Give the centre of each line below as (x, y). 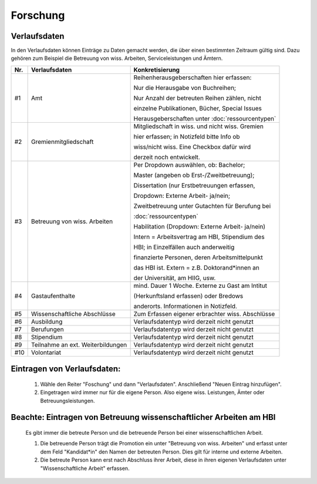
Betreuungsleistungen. (68, 401)
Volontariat (46, 352)
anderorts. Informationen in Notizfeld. (186, 306)
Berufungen (47, 329)
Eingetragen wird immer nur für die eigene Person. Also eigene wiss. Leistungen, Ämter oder (152, 392)
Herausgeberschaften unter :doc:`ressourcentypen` (205, 119)
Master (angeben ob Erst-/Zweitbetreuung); (194, 175)
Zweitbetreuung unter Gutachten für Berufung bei (202, 206)
